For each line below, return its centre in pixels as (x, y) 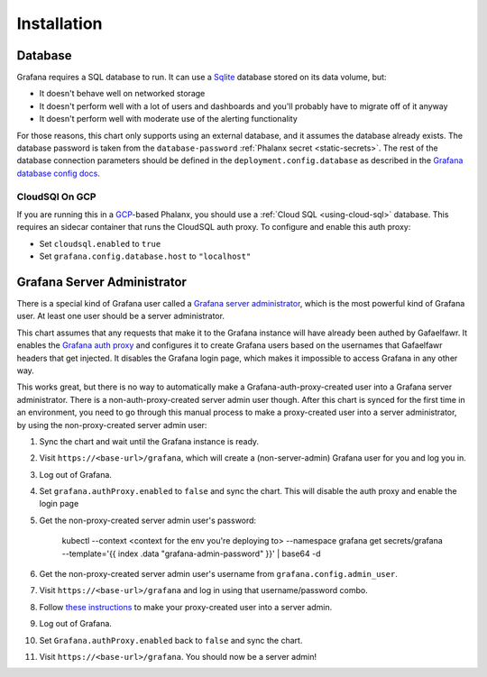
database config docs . (59, 173)
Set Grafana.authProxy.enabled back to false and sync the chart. (171, 640)
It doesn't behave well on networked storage (122, 94)
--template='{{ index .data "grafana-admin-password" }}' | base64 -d (191, 553)
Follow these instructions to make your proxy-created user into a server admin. (186, 607)
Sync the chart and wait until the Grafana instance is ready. (149, 441)
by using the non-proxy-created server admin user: (112, 425)
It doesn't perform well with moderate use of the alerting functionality (168, 119)
